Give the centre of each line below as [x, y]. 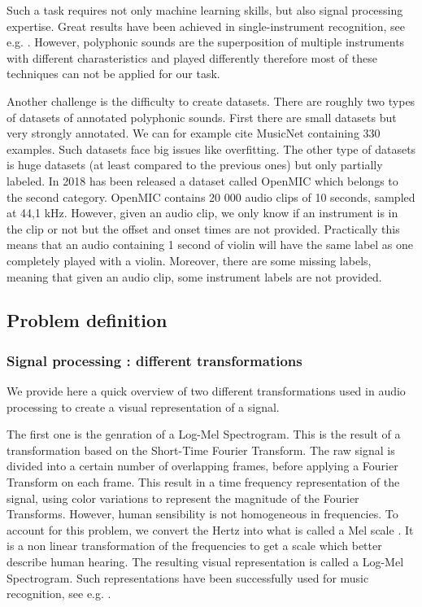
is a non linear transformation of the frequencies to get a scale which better [194, 546]
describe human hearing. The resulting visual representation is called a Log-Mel [205, 562]
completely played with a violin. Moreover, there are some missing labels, [189, 260]
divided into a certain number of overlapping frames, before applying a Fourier [202, 466]
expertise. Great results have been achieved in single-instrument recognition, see [206, 26]
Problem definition [87, 320]
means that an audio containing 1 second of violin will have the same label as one [210, 245]
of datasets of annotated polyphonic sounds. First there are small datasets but [202, 117]
